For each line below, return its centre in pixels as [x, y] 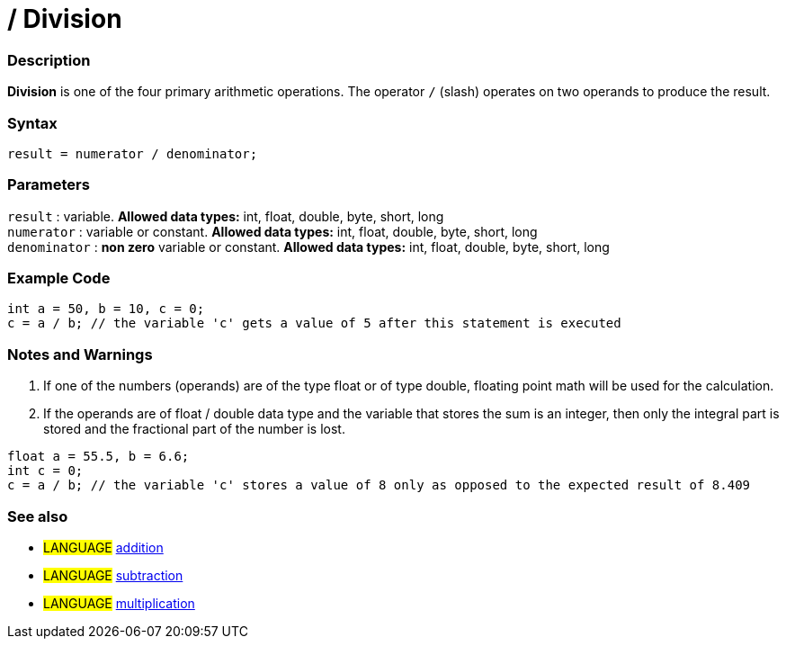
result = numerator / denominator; [133, 153]
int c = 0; [45, 471]
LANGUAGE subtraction [113, 575]
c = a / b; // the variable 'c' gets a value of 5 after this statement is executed [314, 323]
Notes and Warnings [80, 354]
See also [38, 516]
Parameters [49, 185]
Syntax [32, 123]
